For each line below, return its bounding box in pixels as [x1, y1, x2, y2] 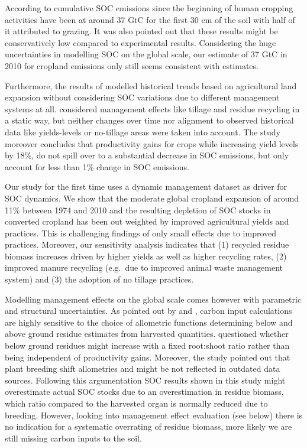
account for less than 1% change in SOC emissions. [5, 160, 189, 173]
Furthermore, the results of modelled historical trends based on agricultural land [5, 79, 297, 92]
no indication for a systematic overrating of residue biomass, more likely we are [5, 420, 292, 433]
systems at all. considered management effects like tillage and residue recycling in [5, 102, 300, 115]
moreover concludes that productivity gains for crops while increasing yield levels [5, 137, 299, 150]
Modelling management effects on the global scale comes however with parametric [5, 293, 302, 305]
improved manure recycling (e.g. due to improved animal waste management [5, 261, 283, 274]
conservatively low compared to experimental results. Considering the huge [5, 36, 276, 48]
